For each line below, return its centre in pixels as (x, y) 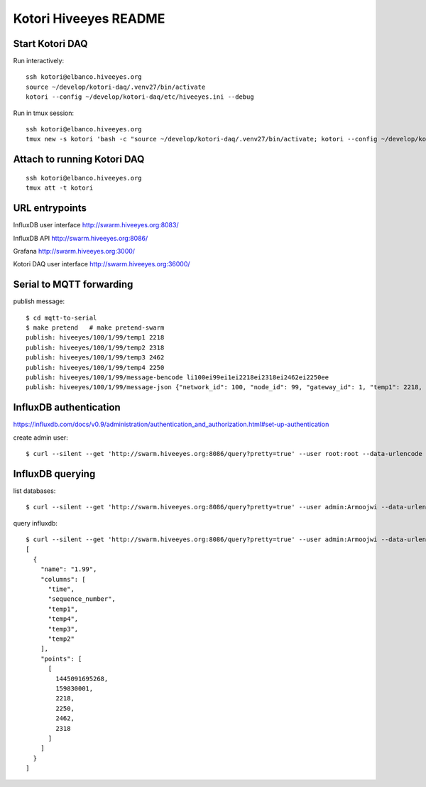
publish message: (39, 301)
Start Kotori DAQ (50, 44)
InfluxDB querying (54, 473)
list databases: (34, 491)
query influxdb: (35, 523)
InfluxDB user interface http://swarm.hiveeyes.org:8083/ (96, 225)
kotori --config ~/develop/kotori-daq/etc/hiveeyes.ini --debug (140, 97)
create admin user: (41, 438)
